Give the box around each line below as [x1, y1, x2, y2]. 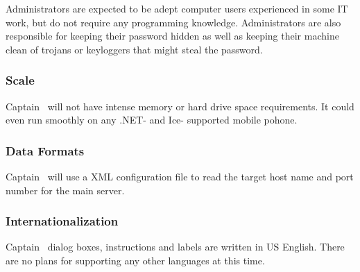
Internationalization [6, 212, 119, 230]
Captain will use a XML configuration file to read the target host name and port [6, 169, 354, 183]
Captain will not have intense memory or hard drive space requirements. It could [6, 99, 354, 113]
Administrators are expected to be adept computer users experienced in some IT [6, 1, 348, 15]
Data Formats [6, 142, 85, 159]
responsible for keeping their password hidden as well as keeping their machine [6, 28, 339, 43]
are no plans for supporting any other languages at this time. [6, 253, 265, 267]
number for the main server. [6, 182, 125, 197]
